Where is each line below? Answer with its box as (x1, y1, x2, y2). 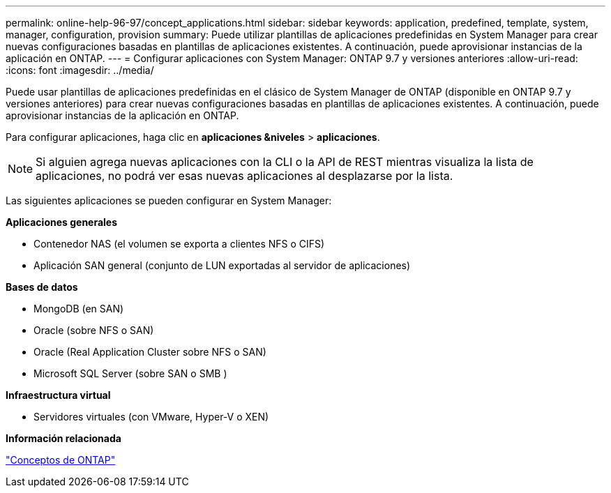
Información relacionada (6, 432, 121, 444)
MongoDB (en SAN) (33, 303, 124, 314)
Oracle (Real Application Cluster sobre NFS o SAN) (33, 346, 266, 358)
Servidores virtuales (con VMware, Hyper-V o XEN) (33, 411, 269, 423)
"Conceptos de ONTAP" (6, 454, 116, 466)
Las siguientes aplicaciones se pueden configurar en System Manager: (6, 195, 332, 206)
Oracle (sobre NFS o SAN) (33, 324, 154, 336)
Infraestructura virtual (6, 389, 111, 401)
